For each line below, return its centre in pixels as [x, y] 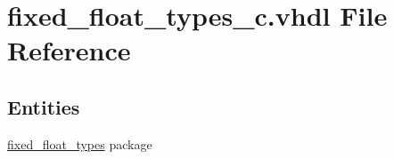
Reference [69, 50]
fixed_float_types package [80, 143]
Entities [44, 106]
